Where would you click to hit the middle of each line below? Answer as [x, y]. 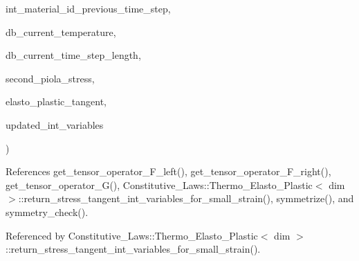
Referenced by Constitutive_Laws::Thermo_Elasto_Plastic [132, 235]
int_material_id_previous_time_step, [88, 8]
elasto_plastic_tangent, [56, 101]
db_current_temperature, [61, 31]
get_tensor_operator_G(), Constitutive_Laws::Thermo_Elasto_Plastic [159, 184]
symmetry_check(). [47, 211]
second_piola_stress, [50, 78]
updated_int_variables [55, 124]
